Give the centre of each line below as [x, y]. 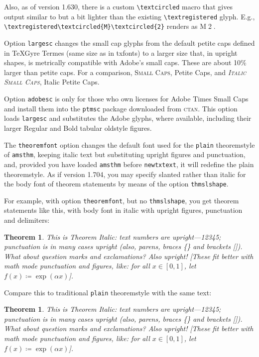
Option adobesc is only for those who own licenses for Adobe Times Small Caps [126, 98]
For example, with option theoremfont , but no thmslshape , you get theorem [122, 200]
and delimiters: [27, 220]
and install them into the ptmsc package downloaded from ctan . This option [121, 108]
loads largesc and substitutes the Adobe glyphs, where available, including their [128, 118]
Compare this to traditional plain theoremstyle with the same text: [108, 292]
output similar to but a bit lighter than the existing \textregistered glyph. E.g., [129, 16]
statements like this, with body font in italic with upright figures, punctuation [123, 210]
